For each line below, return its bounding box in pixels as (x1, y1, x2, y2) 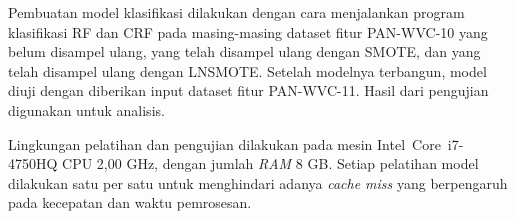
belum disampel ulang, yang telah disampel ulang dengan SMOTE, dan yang (8, 41, 481, 62)
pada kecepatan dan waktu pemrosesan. (8, 192, 252, 213)
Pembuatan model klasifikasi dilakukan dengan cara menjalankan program (8, 2, 465, 22)
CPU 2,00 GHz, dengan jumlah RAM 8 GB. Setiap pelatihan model (62, 153, 479, 174)
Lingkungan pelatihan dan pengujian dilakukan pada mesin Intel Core (8, 133, 441, 154)
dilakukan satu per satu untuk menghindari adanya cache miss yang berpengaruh (8, 172, 508, 193)
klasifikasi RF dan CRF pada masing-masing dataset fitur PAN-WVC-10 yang (8, 21, 488, 42)
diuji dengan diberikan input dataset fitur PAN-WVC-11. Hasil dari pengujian (8, 80, 489, 101)
